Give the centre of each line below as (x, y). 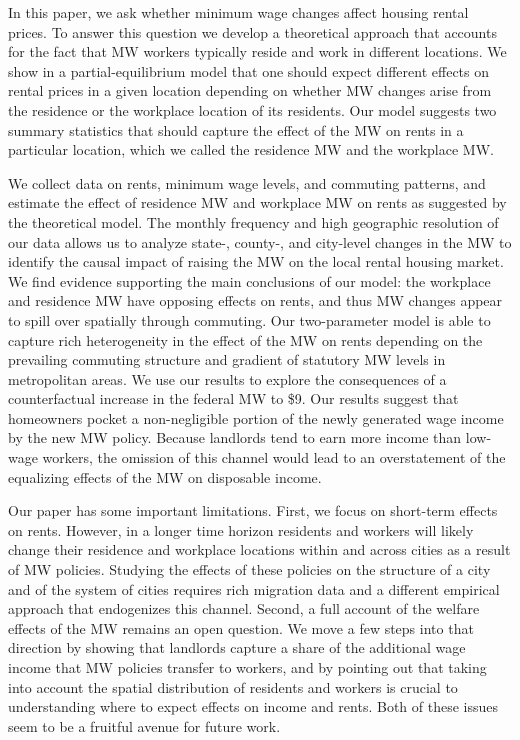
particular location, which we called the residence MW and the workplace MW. (251, 149)
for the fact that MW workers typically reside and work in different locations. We (257, 51)
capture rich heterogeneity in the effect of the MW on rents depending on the (245, 339)
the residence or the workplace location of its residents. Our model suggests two (252, 109)
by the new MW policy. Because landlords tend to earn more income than (235, 437)
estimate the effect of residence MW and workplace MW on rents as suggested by (257, 202)
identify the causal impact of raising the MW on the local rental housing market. (256, 261)
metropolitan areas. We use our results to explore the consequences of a (227, 378)
